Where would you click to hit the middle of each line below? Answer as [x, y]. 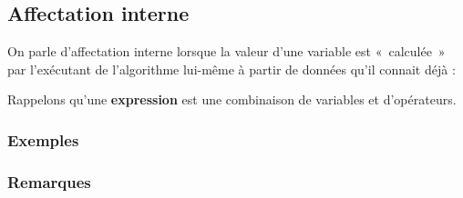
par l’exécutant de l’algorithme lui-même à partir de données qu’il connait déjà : [231, 69]
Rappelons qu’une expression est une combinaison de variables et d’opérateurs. [232, 99]
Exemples [43, 139]
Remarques [49, 181]
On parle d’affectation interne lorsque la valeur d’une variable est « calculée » [226, 51]
